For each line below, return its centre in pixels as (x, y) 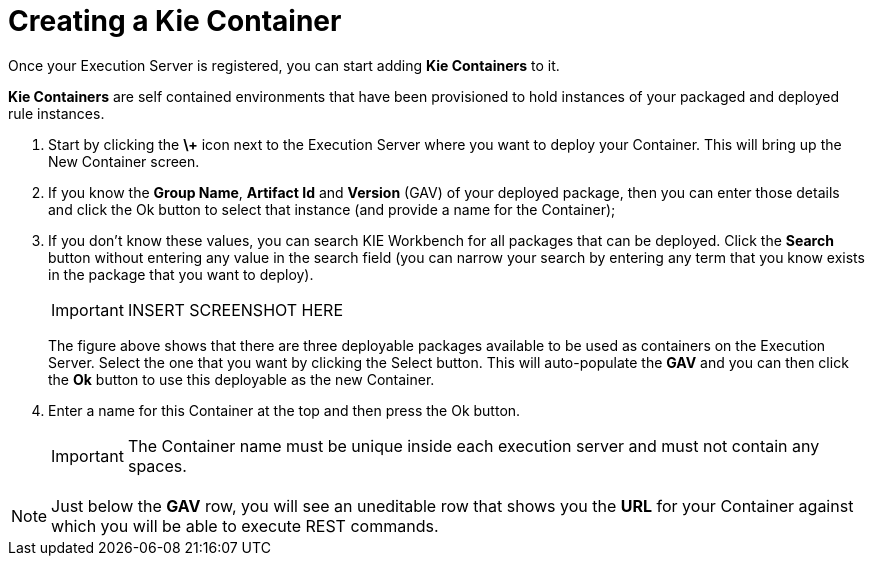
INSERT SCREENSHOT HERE (235, 309)
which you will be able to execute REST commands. (245, 525)
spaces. (157, 465)
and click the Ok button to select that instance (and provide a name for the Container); (332, 209)
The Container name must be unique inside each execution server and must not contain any (473, 445)
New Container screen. (124, 161)
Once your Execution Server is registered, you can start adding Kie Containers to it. (284, 65)
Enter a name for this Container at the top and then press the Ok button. (284, 410)
